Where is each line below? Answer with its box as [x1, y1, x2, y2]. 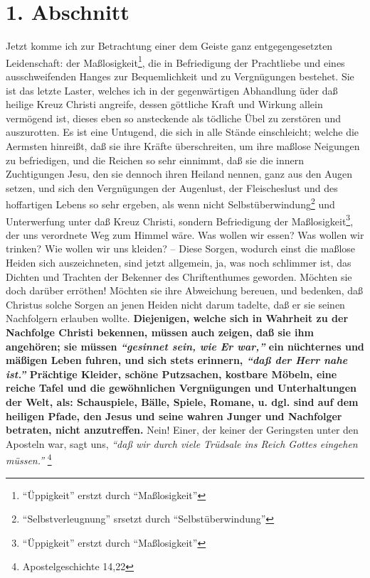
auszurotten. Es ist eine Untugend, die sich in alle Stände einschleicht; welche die [6, 124, 359, 139]
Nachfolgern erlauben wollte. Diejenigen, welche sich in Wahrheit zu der [6, 311, 349, 326]
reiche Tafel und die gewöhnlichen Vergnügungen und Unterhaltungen [6, 380, 356, 395]
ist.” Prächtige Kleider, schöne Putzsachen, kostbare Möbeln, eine [6, 366, 337, 381]
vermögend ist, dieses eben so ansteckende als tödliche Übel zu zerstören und [6, 110, 342, 125]
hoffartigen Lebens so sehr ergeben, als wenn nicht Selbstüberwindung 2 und [6, 195, 335, 211]
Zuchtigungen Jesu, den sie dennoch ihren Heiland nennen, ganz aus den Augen [6, 166, 352, 181]
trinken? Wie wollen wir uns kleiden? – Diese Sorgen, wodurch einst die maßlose [6, 241, 356, 256]
